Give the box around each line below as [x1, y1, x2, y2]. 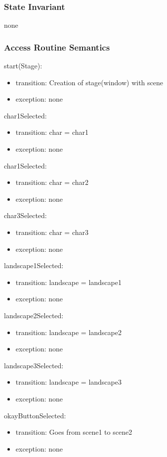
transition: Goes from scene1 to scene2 [15, 427, 132, 437]
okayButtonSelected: [4, 410, 66, 420]
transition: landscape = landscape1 [15, 277, 122, 287]
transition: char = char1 [15, 127, 89, 137]
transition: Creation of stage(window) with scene [15, 77, 163, 87]
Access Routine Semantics [4, 41, 110, 53]
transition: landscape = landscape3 [15, 377, 122, 387]
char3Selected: [4, 210, 47, 221]
